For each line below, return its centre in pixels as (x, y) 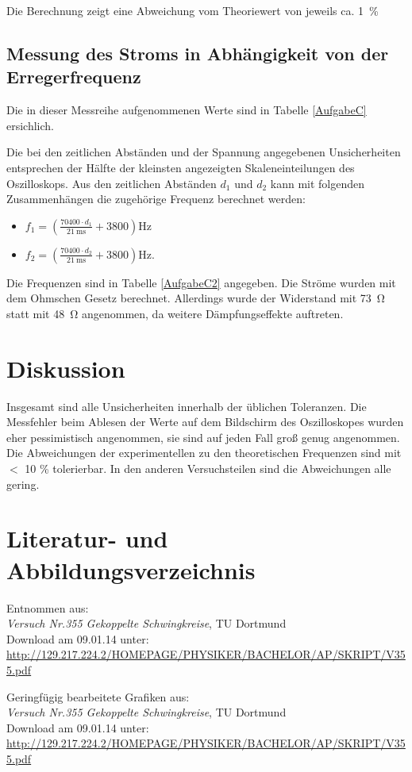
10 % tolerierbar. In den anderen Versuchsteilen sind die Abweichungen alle (208, 469)
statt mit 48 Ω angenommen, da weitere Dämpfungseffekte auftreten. (175, 313)
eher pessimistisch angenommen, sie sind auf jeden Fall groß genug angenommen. (203, 437)
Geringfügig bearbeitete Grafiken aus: (98, 696)
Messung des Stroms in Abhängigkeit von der (198, 53)
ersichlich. (31, 125)
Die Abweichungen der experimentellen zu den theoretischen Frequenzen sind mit (204, 453)
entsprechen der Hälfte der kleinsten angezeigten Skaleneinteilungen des (181, 167)
